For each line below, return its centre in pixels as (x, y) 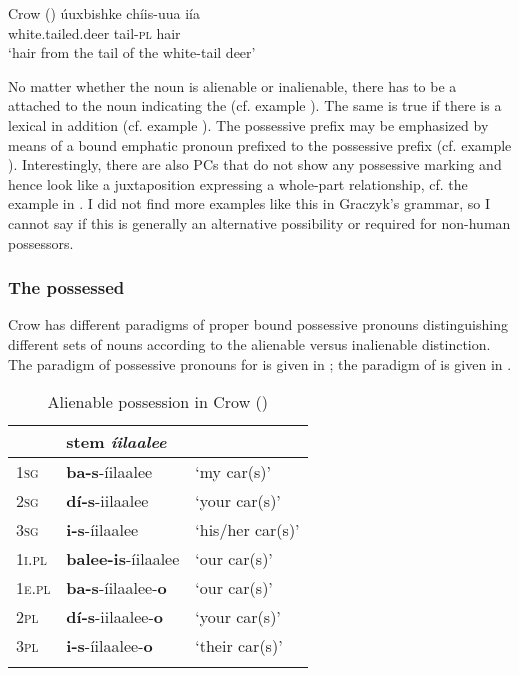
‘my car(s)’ (233, 472)
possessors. (41, 242)
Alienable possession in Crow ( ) (157, 402)
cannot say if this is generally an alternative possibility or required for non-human (259, 222)
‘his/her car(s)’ (247, 530)
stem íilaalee (116, 442)
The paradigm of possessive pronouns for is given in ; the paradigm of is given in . (260, 363)
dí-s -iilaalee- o (114, 617)
